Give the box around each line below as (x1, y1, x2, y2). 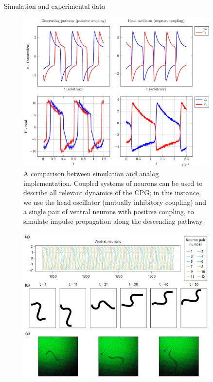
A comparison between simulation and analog (23, 168, 159, 179)
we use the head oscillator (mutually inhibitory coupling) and (23, 197, 206, 207)
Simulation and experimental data (4, 1, 106, 11)
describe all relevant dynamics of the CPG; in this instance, (23, 187, 201, 198)
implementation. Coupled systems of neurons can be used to (23, 178, 203, 188)
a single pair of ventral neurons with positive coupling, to (23, 206, 194, 217)
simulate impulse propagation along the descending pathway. (23, 216, 204, 226)
